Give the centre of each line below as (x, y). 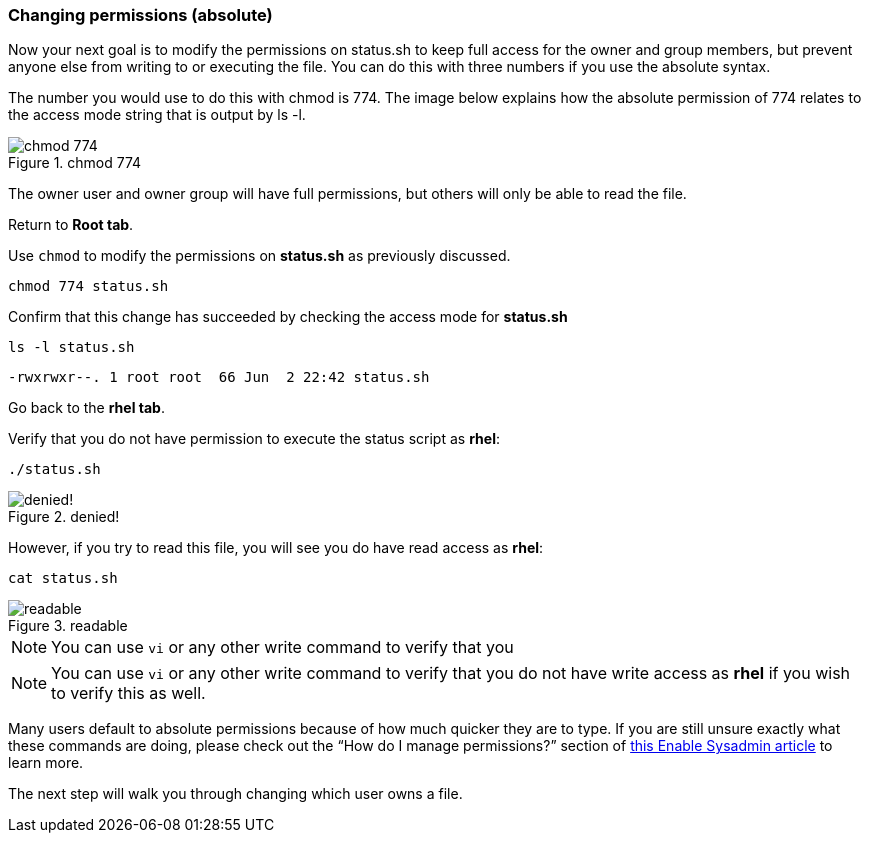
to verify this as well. (128, 693)
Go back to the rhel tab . (86, 408)
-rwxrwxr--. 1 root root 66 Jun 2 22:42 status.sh (219, 377)
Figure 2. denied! (64, 517)
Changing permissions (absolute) (140, 15)
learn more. (46, 763)
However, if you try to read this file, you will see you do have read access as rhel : (276, 548)
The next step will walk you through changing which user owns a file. (235, 794)
